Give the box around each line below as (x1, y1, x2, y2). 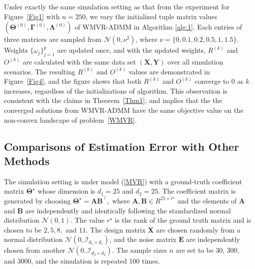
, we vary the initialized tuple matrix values (85, 11, 218, 21)
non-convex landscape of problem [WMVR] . (4, 114, 137, 125)
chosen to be (4, 224, 42, 235)
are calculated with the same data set (23, 56, 136, 67)
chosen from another (4, 245, 65, 255)
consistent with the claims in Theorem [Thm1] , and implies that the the (4, 95, 223, 105)
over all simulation (167, 56, 223, 67)
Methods (4, 153, 50, 168)
